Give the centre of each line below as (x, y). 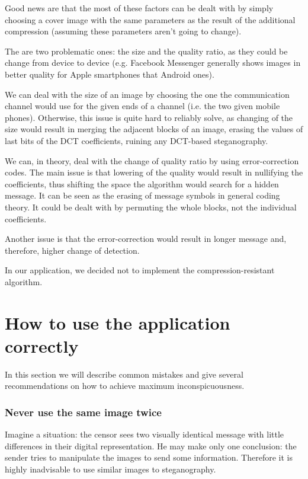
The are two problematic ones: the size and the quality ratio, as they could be (146, 51)
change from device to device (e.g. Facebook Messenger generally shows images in (153, 63)
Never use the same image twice (83, 412)
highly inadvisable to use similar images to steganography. (110, 469)
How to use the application (118, 322)
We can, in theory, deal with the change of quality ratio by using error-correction (152, 160)
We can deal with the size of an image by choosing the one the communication (147, 94)
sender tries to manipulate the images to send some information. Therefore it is (149, 457)
